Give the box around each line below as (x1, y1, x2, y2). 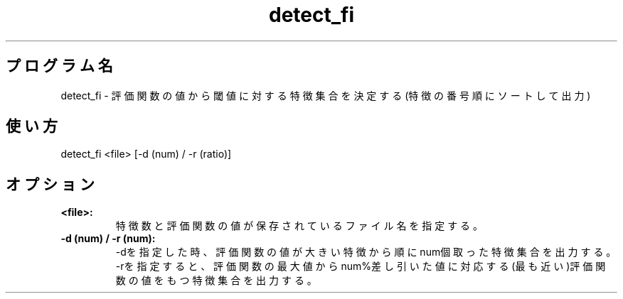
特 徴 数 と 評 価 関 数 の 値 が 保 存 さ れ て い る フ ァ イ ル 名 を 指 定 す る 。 (115, 219, 484, 232)
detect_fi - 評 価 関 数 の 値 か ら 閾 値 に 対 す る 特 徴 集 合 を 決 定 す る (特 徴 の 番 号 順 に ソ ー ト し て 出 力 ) (60, 89, 591, 102)
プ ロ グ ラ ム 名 (6, 57, 113, 75)
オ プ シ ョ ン (6, 175, 95, 193)
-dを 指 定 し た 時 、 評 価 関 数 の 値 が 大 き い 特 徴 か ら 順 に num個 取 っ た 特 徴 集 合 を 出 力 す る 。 (115, 246, 617, 259)
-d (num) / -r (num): (60, 232, 156, 245)
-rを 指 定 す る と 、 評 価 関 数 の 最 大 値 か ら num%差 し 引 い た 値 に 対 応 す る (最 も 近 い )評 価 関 (115, 260, 606, 273)
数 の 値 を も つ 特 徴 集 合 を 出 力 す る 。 (115, 274, 317, 287)
